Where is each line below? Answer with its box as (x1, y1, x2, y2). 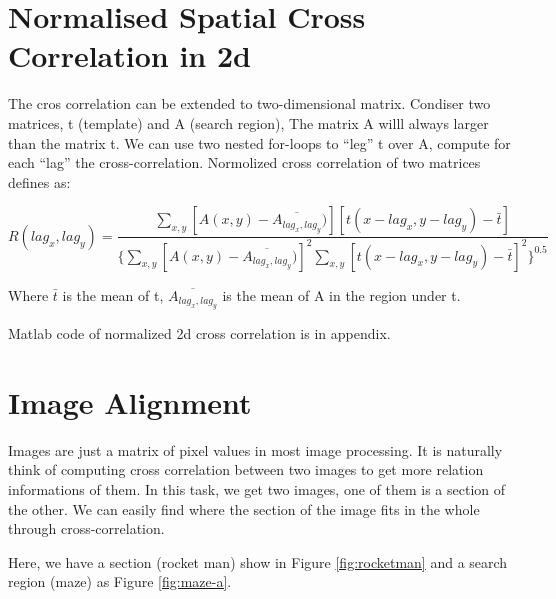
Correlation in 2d (8, 35, 251, 76)
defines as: (8, 171, 71, 192)
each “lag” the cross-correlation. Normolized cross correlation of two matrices (8, 152, 481, 173)
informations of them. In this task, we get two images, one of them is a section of (8, 478, 506, 499)
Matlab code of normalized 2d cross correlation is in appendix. (8, 323, 391, 344)
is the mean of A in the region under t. (222, 284, 461, 305)
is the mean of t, (62, 284, 164, 305)
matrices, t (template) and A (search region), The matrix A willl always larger (8, 112, 489, 133)
